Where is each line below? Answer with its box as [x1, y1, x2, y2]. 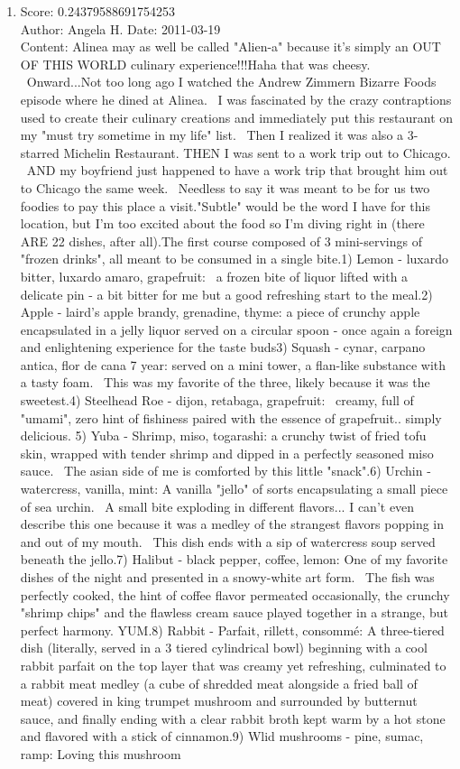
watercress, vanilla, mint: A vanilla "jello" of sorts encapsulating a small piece [20, 479, 448, 498]
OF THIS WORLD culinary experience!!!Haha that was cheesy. [20, 54, 371, 73]
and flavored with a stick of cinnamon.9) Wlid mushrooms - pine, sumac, [20, 727, 424, 746]
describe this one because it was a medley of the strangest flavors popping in [20, 514, 445, 533]
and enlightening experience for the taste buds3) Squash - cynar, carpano [20, 338, 426, 357]
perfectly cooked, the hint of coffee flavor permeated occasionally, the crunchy [20, 585, 450, 604]
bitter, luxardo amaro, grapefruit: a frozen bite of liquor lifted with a [20, 266, 409, 285]
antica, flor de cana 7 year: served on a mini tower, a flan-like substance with [20, 355, 446, 374]
